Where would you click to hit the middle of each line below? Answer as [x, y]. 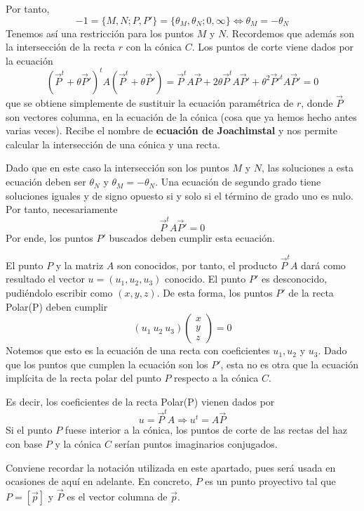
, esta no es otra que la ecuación [290, 364]
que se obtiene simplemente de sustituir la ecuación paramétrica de [150, 103]
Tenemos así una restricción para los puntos [100, 33]
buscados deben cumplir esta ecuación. [192, 237]
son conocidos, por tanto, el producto [197, 265]
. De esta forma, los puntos [215, 293]
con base [24, 443]
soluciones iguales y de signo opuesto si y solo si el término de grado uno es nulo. [180, 195]
